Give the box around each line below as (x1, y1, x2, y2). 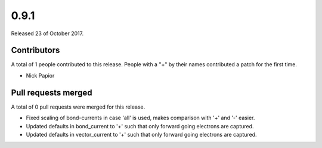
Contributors (11, 45, 60, 55)
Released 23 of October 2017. (11, 30, 83, 37)
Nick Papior (26, 72, 55, 79)
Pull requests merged (11, 87, 92, 98)
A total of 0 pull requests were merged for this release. (11, 103, 145, 110)
